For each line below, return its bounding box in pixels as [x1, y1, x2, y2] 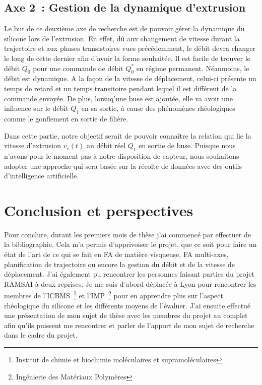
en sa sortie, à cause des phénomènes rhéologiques [81, 103, 235, 113]
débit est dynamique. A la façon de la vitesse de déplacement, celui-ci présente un [4, 73, 256, 84]
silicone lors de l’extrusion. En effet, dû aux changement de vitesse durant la [4, 33, 240, 43]
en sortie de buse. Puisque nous [139, 140, 236, 151]
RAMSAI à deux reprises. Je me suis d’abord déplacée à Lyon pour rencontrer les [4, 278, 256, 289]
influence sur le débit [4, 103, 69, 113]
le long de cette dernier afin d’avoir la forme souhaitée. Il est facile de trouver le [4, 52, 250, 63]
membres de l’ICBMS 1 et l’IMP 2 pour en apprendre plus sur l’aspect [4, 289, 223, 301]
